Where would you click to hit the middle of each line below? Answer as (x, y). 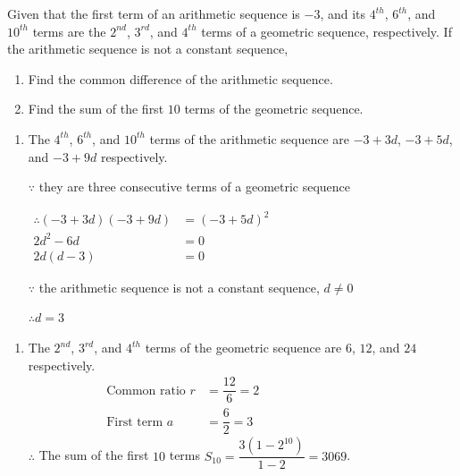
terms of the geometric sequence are (243, 348)
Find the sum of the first (96, 109)
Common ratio (146, 391)
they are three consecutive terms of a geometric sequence (195, 187)
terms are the (69, 31)
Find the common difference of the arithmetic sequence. (180, 78)
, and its (343, 13)
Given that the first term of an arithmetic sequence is (154, 13)
